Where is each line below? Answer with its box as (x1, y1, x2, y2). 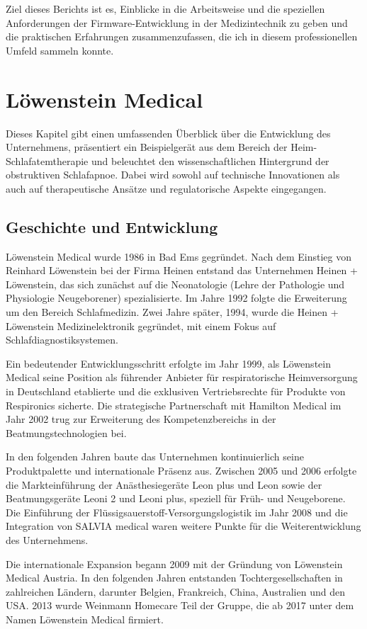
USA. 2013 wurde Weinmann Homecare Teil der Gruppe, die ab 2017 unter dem (6, 598, 354, 613)
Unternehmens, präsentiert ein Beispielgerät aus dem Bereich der (6, 140, 288, 154)
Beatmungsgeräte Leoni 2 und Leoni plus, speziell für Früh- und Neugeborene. (6, 491, 346, 506)
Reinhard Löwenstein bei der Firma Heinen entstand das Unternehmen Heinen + (6, 263, 358, 278)
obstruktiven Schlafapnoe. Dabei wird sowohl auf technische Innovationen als (6, 167, 340, 182)
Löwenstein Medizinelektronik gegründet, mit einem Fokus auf (6, 318, 276, 333)
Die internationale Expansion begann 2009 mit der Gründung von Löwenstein (6, 556, 343, 571)
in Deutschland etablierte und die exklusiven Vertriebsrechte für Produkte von (6, 384, 346, 399)
